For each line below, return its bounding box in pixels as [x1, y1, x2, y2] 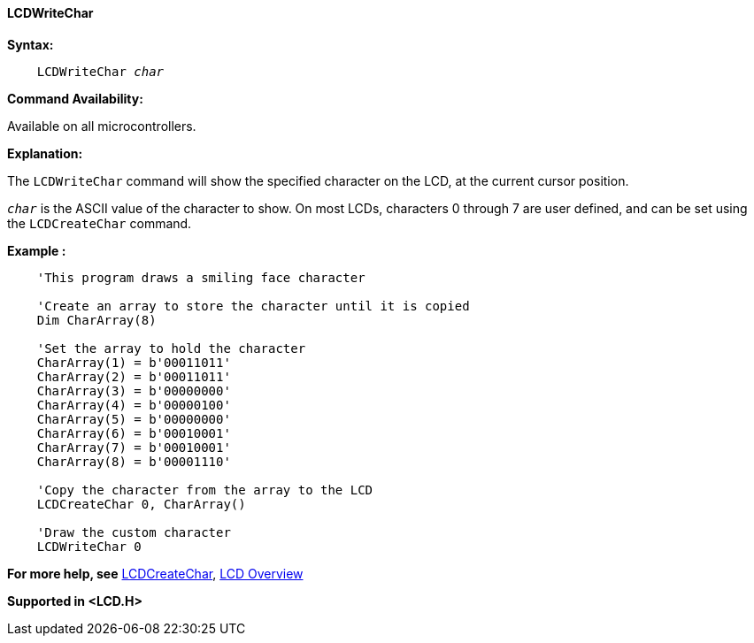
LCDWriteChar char [36, 64, 165, 79]
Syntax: [7, 36, 54, 52]
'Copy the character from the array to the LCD [36, 482, 373, 497]
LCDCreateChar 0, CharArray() [36, 496, 246, 511]
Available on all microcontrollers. [7, 118, 196, 134]
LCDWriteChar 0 [36, 539, 142, 554]
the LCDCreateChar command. [7, 215, 192, 231]
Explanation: [7, 145, 83, 161]
